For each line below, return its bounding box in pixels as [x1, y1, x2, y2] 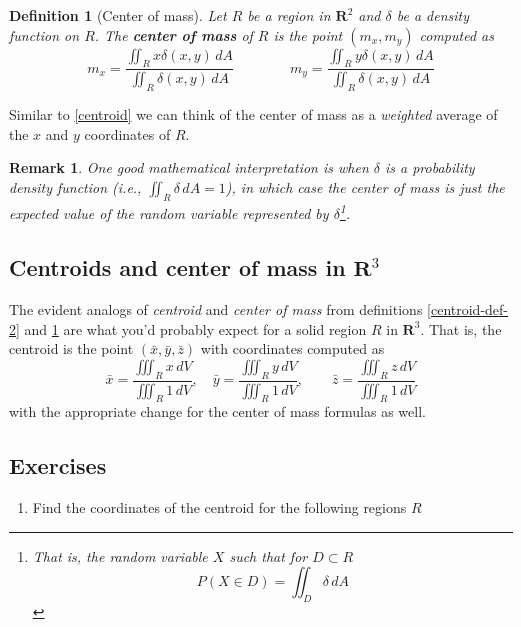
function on [9, 24, 80, 45]
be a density [396, 5, 470, 25]
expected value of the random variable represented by [9, 203, 329, 224]
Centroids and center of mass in [9, 252, 346, 283]
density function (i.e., [9, 176, 142, 197]
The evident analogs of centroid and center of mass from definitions [9, 299, 423, 320]
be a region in [247, 5, 331, 25]
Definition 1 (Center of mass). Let [9, 5, 227, 25]
